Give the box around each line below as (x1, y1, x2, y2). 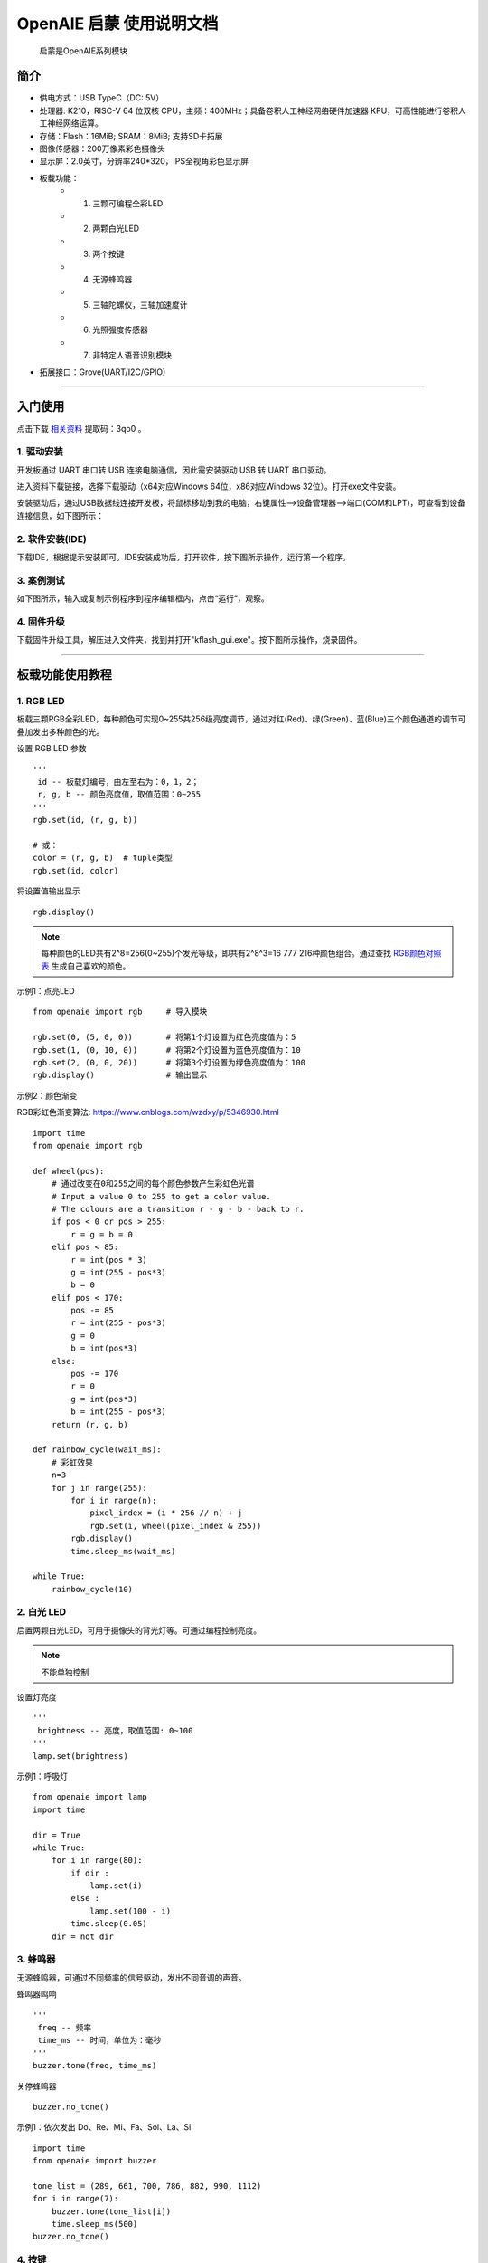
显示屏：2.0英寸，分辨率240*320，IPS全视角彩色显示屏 (39, 156, 249, 167)
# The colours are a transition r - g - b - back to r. (51, 1204, 305, 1214)
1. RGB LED (16, 695, 65, 708)
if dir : (70, 1867, 109, 1878)
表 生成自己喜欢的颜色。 (41, 960, 131, 971)
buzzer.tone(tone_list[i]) (51, 2206, 172, 2217)
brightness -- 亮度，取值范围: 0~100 (37, 1725, 193, 1735)
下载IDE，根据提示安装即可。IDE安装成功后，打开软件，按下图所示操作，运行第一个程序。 (16, 552, 352, 563)
